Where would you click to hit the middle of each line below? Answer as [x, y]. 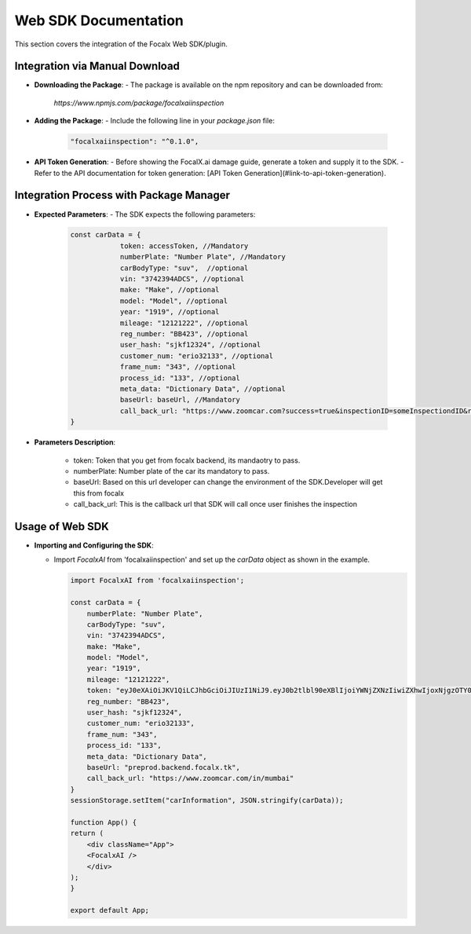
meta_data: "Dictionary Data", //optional [203, 388]
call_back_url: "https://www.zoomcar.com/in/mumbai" [190, 778]
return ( [87, 833]
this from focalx [99, 493]
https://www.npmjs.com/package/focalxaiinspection [139, 103]
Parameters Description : [75, 442]
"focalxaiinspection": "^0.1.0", [135, 142]
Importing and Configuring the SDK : [94, 545]
